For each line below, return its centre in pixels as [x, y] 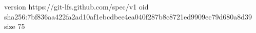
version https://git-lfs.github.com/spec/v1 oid [76, 6]
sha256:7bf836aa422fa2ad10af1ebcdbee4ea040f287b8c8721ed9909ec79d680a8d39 [128, 16]
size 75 [15, 26]
